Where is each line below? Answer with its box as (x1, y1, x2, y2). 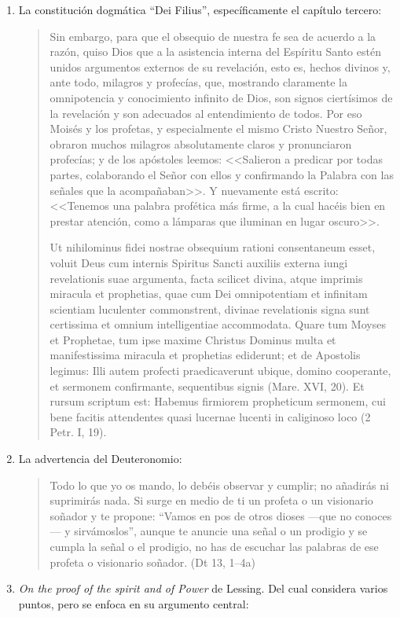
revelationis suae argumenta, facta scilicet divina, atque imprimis (50, 270, 363, 286)
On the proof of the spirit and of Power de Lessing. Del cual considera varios (18, 580, 388, 597)
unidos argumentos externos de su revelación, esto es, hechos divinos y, (50, 58, 391, 75)
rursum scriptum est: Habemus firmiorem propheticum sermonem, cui (50, 393, 386, 409)
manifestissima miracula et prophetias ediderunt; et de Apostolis (50, 347, 361, 363)
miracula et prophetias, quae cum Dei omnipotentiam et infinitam (50, 285, 368, 302)
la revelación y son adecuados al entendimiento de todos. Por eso (50, 105, 362, 121)
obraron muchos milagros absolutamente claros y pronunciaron (50, 135, 352, 152)
